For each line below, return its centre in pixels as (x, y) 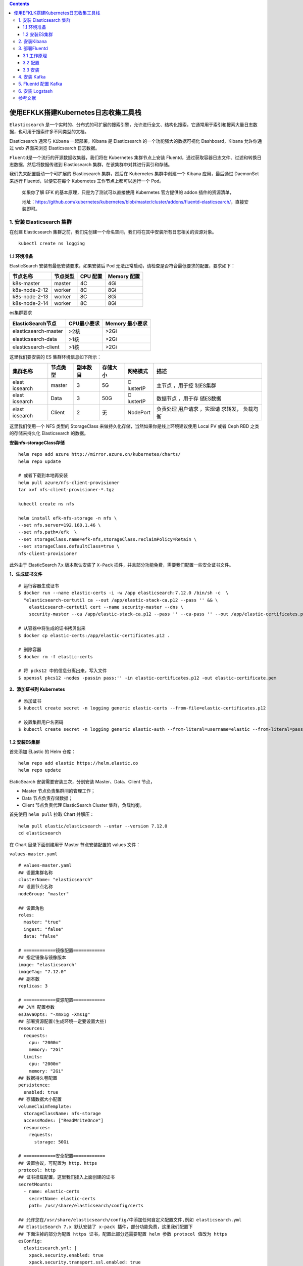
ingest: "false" (44, 929)
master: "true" (42, 922)
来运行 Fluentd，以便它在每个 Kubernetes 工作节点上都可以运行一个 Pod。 (87, 181)
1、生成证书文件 (26, 574)
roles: (27, 915)
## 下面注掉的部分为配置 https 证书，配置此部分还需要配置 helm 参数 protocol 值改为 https (123, 1234)
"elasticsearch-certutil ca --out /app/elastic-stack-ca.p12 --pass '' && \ (121, 600)
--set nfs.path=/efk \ (48, 532)
